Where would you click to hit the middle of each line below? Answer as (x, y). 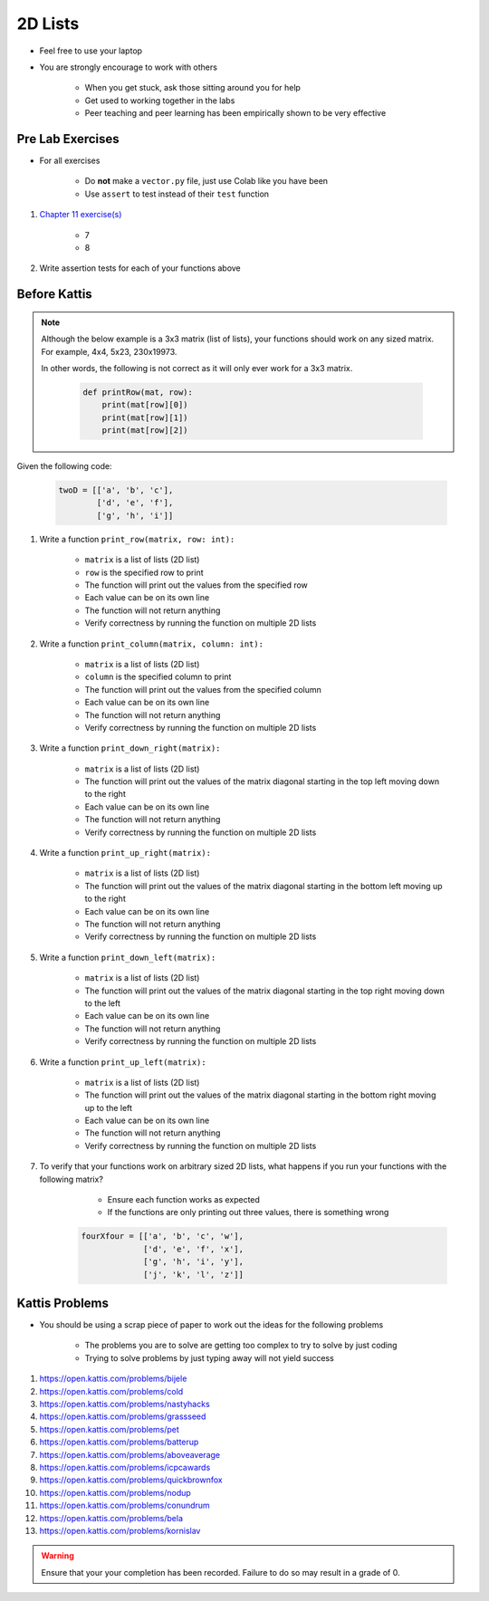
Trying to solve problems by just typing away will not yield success (209, 1357)
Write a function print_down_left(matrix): (128, 957)
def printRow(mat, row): (138, 392)
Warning (58, 1556)
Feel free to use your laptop (91, 51)
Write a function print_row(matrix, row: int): (137, 539)
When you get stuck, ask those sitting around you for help (192, 88)
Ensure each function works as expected (183, 1200)
